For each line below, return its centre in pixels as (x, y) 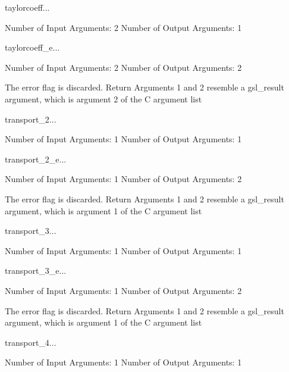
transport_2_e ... (36, 159)
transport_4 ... (31, 342)
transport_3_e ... (36, 271)
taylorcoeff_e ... (32, 47)
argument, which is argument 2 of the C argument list (103, 99)
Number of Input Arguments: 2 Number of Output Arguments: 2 (123, 67)
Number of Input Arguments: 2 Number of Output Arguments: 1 (123, 27)
